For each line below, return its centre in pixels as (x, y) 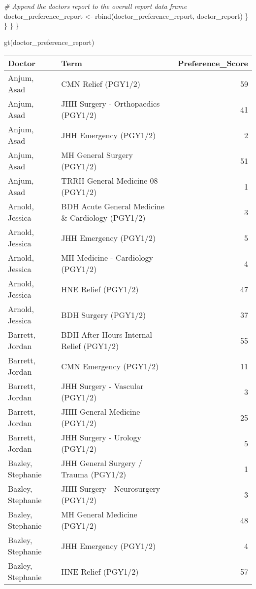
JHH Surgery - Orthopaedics (111, 104)
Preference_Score (213, 63)
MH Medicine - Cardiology (107, 258)
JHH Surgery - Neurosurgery (111, 489)
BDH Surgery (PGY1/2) (104, 314)
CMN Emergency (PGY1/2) (110, 366)
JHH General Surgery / (102, 463)
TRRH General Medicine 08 (110, 181)
